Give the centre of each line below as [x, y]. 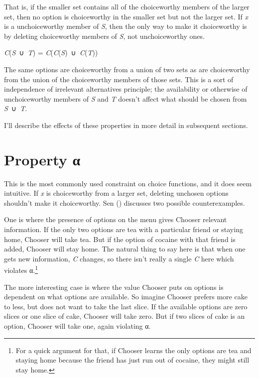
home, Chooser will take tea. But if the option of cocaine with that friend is [120, 239]
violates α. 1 [21, 269]
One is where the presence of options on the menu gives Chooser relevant [116, 219]
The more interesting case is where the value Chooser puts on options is [114, 287]
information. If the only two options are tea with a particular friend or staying [124, 229]
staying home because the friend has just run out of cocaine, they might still [132, 360]
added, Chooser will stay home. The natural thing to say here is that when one [125, 249]
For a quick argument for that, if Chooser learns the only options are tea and [133, 350]
